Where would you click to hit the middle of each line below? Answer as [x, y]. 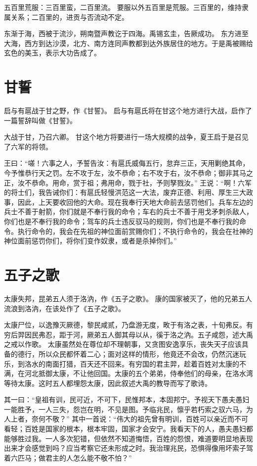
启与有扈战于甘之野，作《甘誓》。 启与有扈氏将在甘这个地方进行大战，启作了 [128, 111]
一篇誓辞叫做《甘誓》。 [40, 120]
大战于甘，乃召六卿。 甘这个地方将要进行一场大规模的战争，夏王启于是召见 [126, 137]
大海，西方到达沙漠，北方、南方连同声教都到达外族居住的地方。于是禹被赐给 [128, 43]
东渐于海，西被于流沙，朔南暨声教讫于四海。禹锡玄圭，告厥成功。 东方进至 [126, 33]
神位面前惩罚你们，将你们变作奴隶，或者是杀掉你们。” [90, 241]
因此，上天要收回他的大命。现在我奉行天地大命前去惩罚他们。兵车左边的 [135, 202]
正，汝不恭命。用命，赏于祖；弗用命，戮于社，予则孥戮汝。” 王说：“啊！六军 [128, 182]
